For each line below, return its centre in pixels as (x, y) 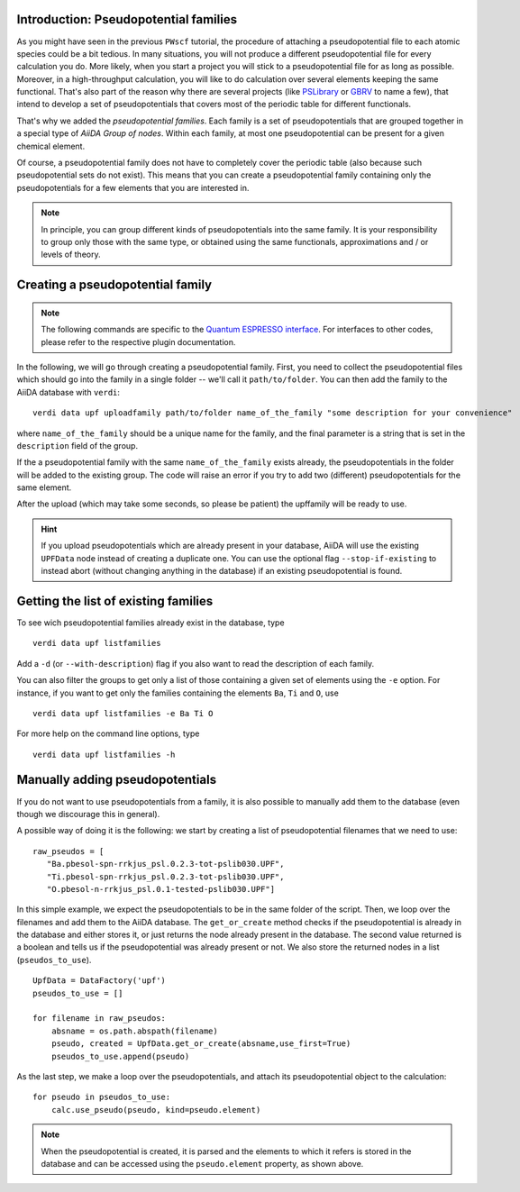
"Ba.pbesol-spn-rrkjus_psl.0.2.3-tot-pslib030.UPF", (165, 864)
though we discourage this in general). (88, 814)
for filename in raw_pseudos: (100, 1019)
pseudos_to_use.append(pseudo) (120, 1056)
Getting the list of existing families (115, 601)
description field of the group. (78, 445)
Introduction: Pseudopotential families (127, 19)
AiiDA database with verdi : (68, 392)
